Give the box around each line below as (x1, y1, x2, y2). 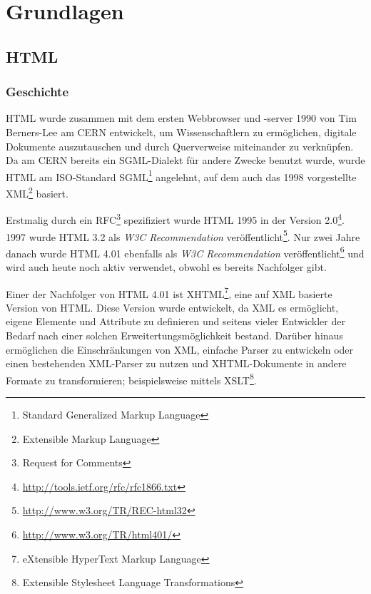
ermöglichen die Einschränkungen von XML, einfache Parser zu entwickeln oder (6, 342, 354, 357)
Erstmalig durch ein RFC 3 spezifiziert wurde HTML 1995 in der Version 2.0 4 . (6, 210, 345, 227)
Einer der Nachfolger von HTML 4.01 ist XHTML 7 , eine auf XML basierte (6, 284, 332, 301)
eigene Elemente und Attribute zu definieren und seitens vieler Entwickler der (6, 314, 345, 329)
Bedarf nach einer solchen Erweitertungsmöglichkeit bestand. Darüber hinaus (6, 328, 343, 343)
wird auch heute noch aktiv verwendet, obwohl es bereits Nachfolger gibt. (6, 260, 327, 274)
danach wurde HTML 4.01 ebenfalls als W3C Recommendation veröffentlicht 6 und (6, 243, 365, 260)
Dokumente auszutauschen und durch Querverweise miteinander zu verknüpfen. (6, 138, 354, 153)
